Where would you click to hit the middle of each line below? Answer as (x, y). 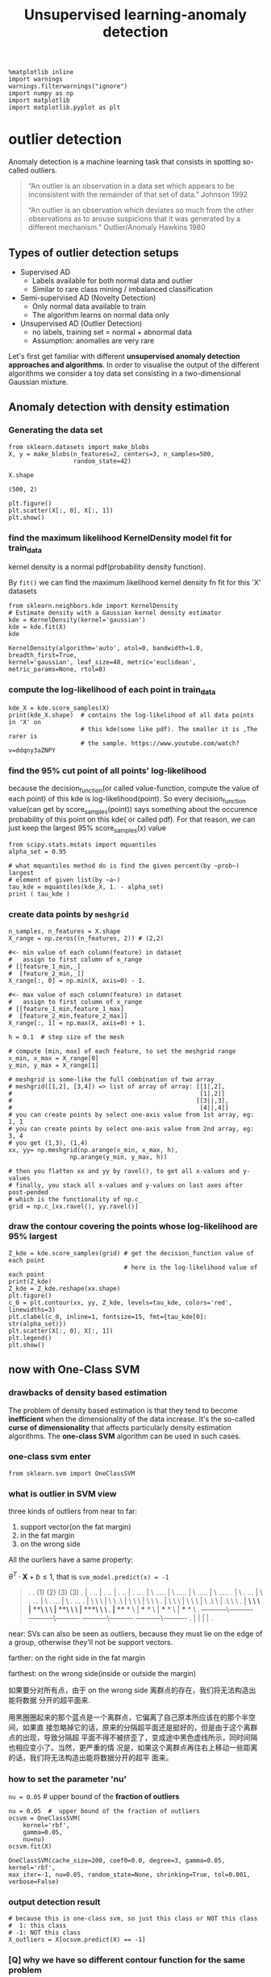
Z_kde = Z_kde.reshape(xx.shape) (65, 1288)
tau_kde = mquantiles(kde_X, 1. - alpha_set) (86, 887)
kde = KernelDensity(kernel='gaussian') (77, 620)
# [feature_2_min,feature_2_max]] (68, 1016)
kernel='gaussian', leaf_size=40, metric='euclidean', (102, 663)
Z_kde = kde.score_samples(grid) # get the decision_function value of (131, 1253)
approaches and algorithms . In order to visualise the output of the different (134, 364)
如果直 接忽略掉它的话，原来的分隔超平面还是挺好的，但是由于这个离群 (140, 1727)
